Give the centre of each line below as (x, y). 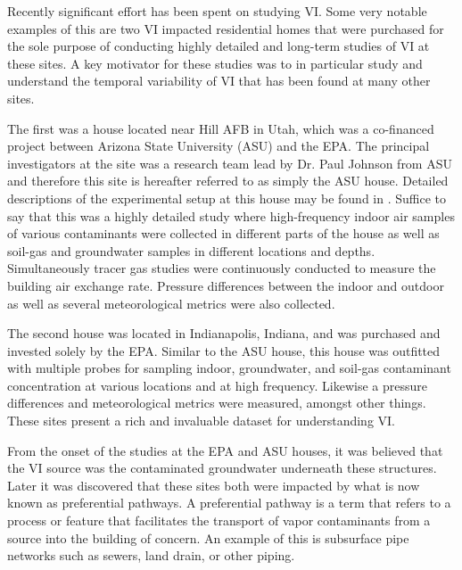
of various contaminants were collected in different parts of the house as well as (223, 233)
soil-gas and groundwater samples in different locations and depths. (191, 250)
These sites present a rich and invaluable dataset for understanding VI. (202, 421)
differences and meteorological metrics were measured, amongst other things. (217, 403)
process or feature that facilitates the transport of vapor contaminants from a (219, 520)
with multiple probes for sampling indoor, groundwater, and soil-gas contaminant (229, 368)
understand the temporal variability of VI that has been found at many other (219, 81)
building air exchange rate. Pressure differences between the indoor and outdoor (226, 285)
